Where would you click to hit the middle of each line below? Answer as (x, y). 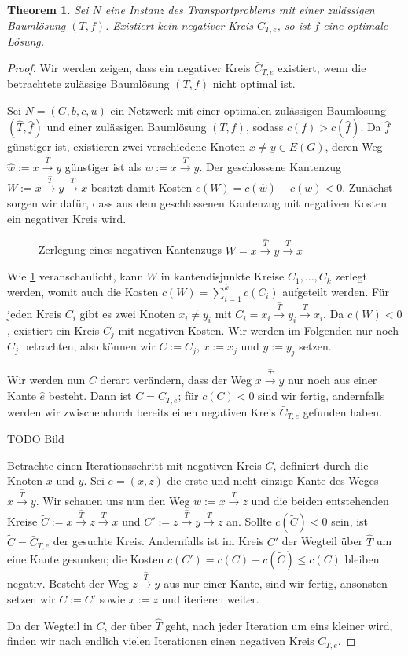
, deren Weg (354, 147)
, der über (128, 625)
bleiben (362, 559)
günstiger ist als (103, 167)
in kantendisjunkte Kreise (222, 276)
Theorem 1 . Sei (48, 9)
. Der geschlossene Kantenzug (270, 167)
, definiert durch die (321, 465)
